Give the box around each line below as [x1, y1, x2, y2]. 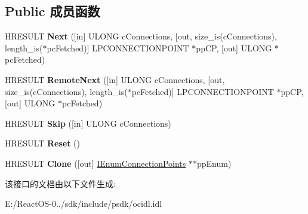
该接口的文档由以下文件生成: [5, 177, 116, 189]
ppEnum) [196, 157, 232, 169]
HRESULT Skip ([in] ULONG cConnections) [5, 117, 171, 129]
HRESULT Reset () [5, 137, 80, 149]
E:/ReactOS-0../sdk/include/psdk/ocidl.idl [5, 197, 162, 210]
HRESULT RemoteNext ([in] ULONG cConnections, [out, [5, 73, 225, 85]
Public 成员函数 [5, 2, 100, 20]
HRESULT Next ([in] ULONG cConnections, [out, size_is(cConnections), [5, 30, 277, 42]
